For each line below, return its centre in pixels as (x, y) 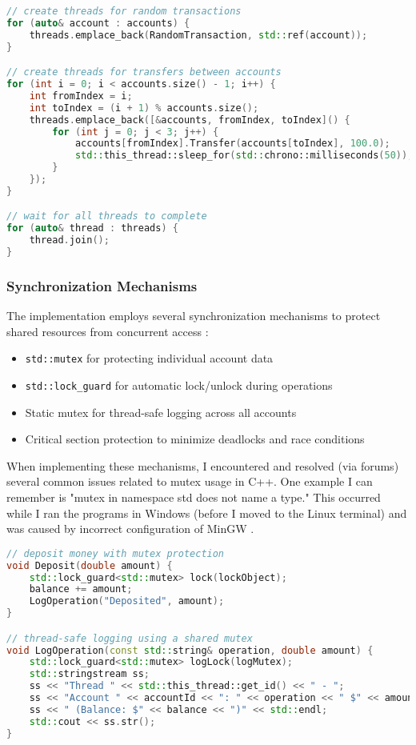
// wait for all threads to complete (107, 216)
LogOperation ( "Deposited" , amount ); (127, 601)
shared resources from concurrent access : (108, 331)
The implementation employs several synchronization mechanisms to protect (194, 316)
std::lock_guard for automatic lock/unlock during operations (179, 385)
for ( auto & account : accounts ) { (98, 23)
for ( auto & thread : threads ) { (92, 228)
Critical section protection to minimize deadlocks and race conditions (195, 439)
